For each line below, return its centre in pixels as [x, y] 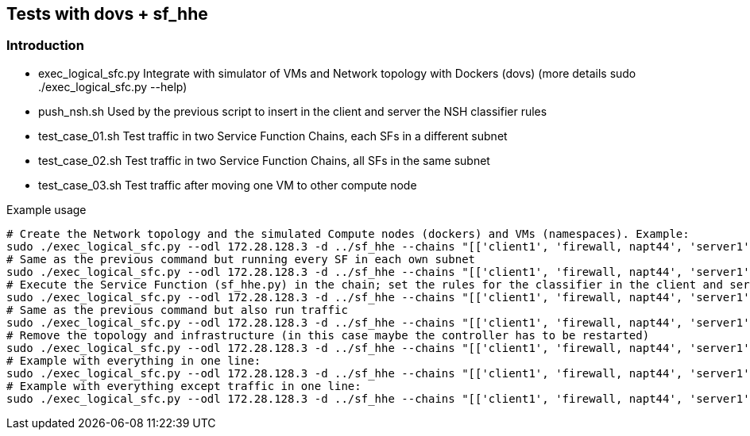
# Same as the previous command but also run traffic [177, 310]
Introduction [45, 46]
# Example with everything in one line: [134, 360]
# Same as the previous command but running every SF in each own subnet [241, 259]
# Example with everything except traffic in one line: [184, 386]
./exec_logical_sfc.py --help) [113, 86]
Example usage [46, 209]
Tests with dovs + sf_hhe [107, 14]
